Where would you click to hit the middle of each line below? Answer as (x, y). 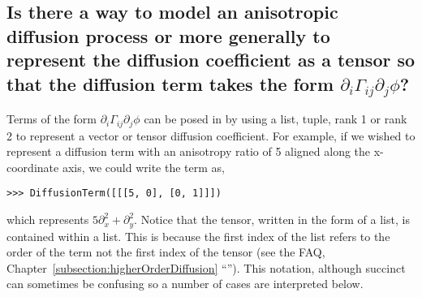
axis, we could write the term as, (143, 167)
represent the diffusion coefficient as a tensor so (211, 60)
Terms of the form (52, 119)
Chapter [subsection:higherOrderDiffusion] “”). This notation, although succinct (206, 267)
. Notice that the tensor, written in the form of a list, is (272, 220)
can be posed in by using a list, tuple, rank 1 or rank (276, 119)
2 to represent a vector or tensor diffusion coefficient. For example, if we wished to (211, 135)
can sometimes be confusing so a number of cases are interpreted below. (185, 284)
